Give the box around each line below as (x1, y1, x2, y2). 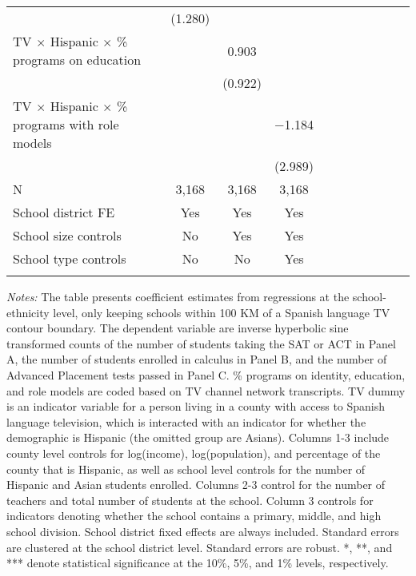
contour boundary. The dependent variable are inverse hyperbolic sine (6, 320, 349, 336)
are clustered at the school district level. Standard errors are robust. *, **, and (6, 538, 393, 555)
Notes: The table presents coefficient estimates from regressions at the (6, 288, 350, 304)
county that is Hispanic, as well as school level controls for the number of (6, 460, 366, 477)
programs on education (13, 50, 142, 69)
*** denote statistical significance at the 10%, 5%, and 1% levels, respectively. (6, 554, 389, 571)
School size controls (13, 226, 122, 244)
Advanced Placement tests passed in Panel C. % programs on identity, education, (6, 366, 406, 383)
